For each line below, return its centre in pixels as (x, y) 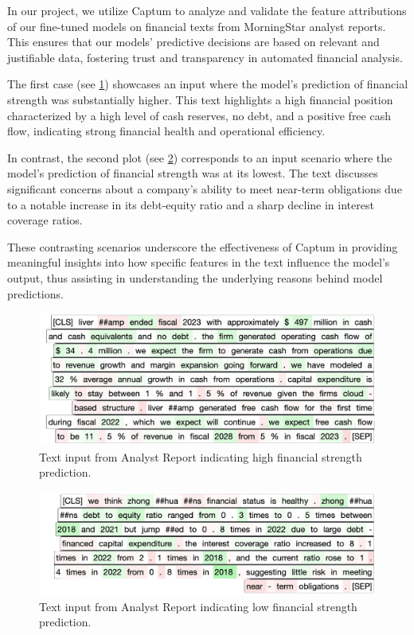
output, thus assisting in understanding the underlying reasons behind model (195, 277)
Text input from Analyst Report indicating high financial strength (201, 456)
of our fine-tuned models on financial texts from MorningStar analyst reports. (197, 26)
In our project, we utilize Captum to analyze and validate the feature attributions (207, 10)
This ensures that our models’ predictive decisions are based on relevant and (193, 42)
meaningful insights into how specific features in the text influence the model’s (199, 262)
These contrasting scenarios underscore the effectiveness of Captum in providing (203, 246)
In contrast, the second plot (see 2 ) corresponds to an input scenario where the (200, 157)
